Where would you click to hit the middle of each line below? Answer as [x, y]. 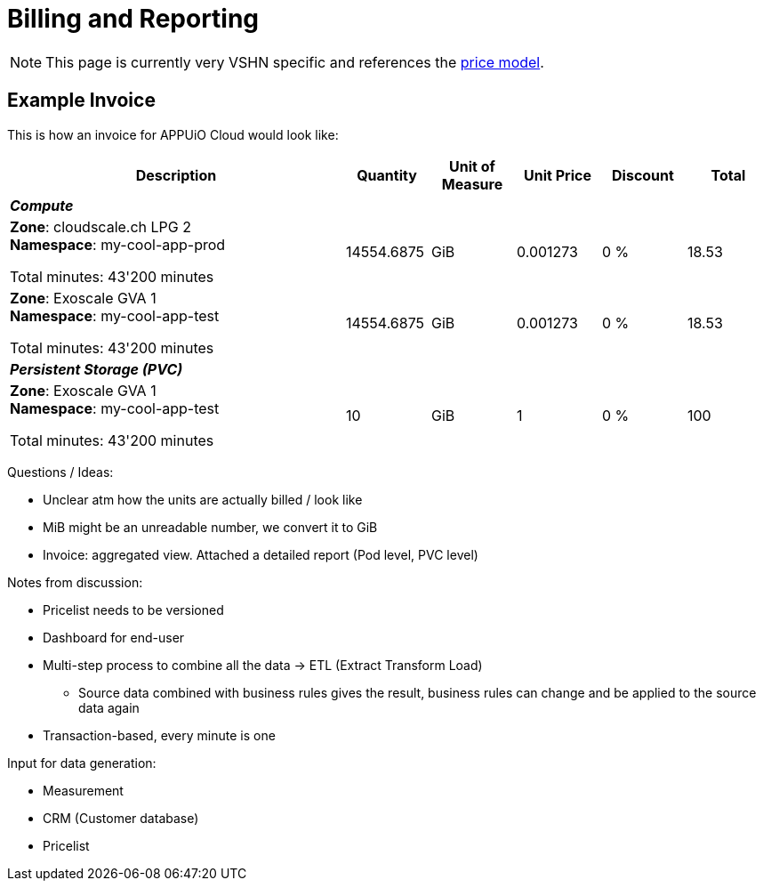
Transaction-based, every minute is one [159, 735]
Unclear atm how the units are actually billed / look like [203, 499]
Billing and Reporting [133, 19]
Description [176, 175]
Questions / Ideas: [60, 472]
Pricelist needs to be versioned [133, 609]
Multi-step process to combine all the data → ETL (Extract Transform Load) [263, 665]
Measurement [83, 790]
